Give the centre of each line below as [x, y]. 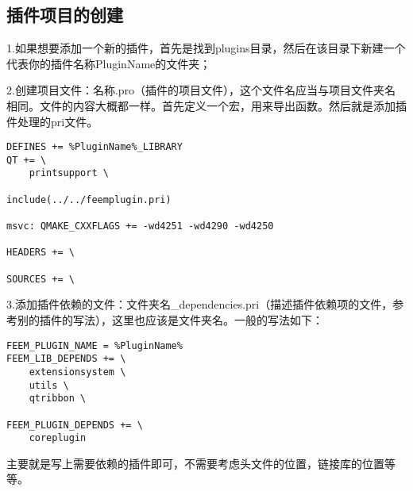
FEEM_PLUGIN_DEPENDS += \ [75, 425]
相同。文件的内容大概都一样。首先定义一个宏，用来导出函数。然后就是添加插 [206, 105]
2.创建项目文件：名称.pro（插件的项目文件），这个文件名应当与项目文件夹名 [201, 90]
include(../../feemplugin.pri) [89, 199]
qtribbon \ [58, 399]
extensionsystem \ [77, 372]
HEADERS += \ [41, 253]
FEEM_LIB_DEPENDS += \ [66, 359]
